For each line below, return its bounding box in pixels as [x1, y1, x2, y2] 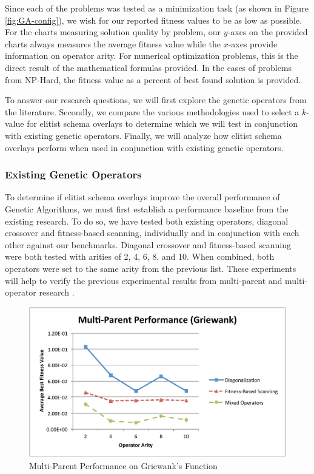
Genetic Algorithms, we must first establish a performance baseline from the [5, 202, 289, 215]
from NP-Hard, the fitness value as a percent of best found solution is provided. [5, 73, 301, 86]
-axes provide [228, 37, 278, 50]
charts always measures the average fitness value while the [5, 37, 221, 50]
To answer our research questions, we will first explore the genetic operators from [5, 93, 307, 106]
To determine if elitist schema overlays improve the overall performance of [5, 191, 280, 203]
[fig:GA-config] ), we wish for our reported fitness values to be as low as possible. [5, 13, 302, 26]
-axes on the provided [227, 25, 308, 38]
